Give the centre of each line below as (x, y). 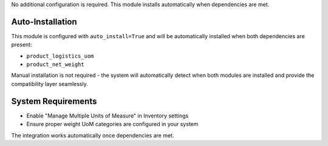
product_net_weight (55, 65)
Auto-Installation (44, 22)
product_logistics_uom (60, 56)
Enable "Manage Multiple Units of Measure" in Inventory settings (108, 116)
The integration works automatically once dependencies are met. (93, 135)
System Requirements (54, 101)
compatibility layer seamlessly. (50, 84)
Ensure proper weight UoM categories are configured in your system (112, 124)
